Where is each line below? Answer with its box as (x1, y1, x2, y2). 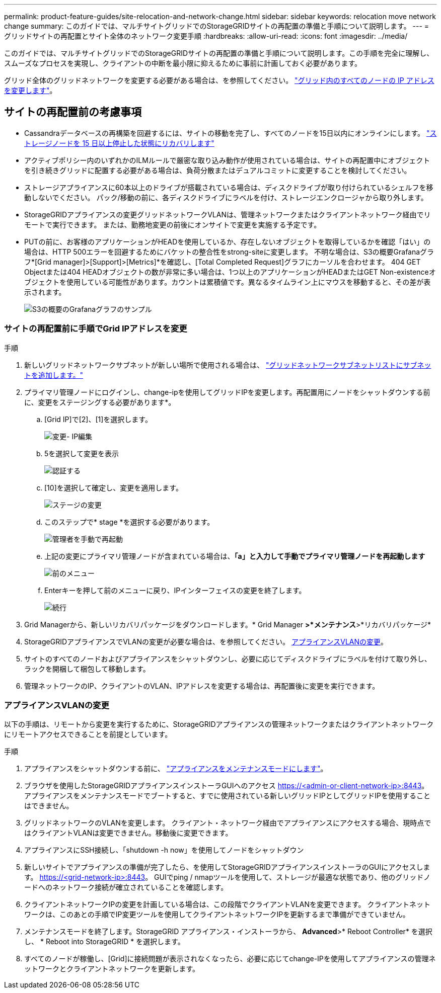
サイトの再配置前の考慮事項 (4, 106, 141, 119)
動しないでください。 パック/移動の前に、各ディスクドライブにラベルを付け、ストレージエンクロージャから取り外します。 (24, 193, 428, 202)
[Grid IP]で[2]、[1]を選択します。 (44, 415, 152, 424)
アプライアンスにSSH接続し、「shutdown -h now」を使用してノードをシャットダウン (24, 846, 304, 855)
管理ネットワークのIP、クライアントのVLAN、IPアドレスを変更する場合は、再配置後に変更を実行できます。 (24, 681, 380, 690)
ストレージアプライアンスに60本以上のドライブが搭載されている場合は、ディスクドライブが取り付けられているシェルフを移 (24, 183, 433, 192)
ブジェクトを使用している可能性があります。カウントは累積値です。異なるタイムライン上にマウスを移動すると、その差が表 (24, 277, 431, 286)
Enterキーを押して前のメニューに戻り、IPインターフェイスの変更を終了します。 (44, 586, 306, 595)
